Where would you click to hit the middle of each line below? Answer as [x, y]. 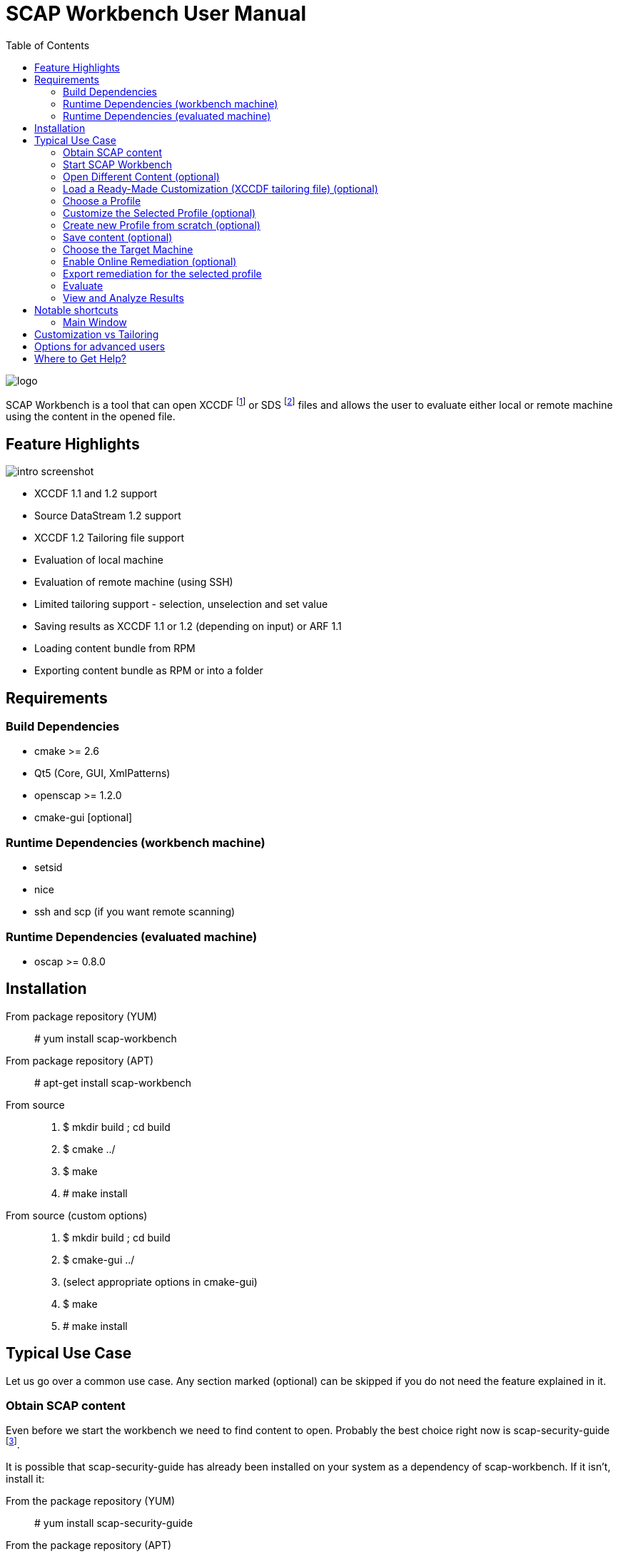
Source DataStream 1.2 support [108, 516]
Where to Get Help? [80, 358]
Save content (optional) [118, 237]
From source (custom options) [77, 1215]
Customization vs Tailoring [97, 334]
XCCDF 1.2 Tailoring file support [110, 538]
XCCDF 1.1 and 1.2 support [96, 494]
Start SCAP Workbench [117, 164]
